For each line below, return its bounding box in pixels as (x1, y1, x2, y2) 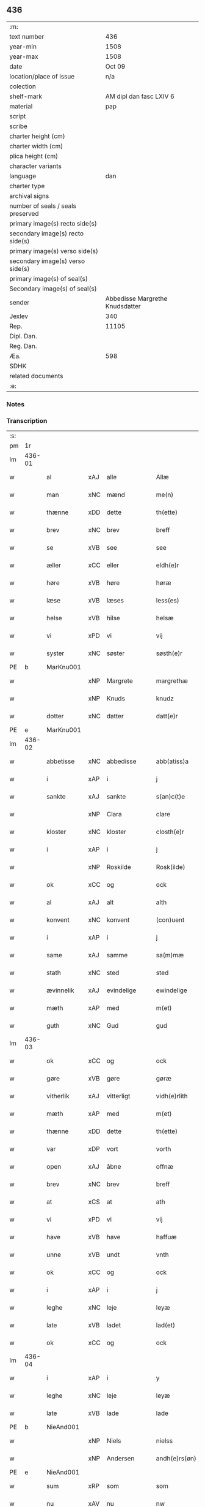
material (9, 102, 33, 110)
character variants (9, 162, 62, 170)
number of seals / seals (9, 202, 77, 210)
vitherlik (46, 1092, 70, 1101)
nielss (156, 1437, 173, 1445)
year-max (9, 52, 38, 61)
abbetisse (46, 757, 75, 765)
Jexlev (9, 312, 29, 321)
